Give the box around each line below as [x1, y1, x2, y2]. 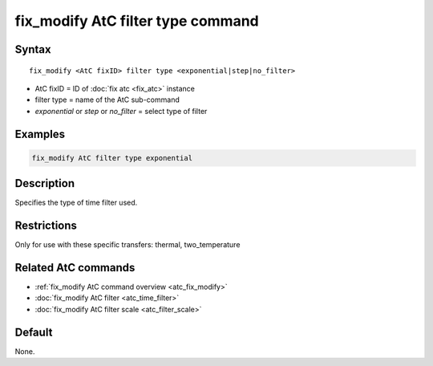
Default [14, 325, 53, 339]
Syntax [14, 43, 51, 56]
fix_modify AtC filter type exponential [31, 153, 192, 162]
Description [14, 177, 75, 190]
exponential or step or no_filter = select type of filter [34, 106, 208, 116]
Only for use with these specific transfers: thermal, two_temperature [14, 240, 241, 250]
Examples [14, 127, 66, 140]
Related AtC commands [14, 261, 136, 274]
